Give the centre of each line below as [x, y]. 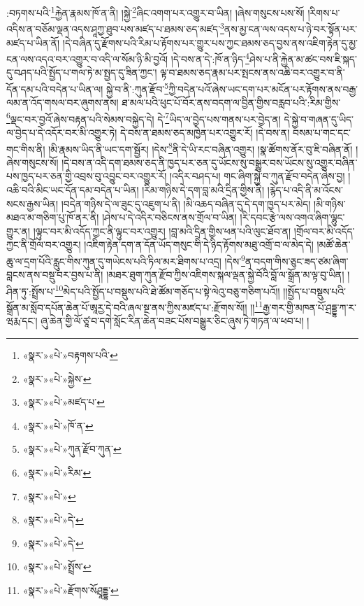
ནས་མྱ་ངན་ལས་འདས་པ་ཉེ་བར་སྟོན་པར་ [291, 28]
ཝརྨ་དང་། [22, 321]
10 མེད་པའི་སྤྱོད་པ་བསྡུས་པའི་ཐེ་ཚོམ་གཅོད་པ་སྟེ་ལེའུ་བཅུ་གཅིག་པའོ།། [167, 290]
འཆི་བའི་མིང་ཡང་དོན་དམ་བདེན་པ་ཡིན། [73, 190]
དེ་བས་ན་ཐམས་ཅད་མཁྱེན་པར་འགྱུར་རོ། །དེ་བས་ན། [205, 133]
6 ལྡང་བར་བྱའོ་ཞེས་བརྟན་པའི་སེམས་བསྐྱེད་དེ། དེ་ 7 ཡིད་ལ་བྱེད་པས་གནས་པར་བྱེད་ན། [144, 118]
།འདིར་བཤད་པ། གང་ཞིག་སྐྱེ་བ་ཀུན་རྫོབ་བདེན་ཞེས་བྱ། [257, 176]
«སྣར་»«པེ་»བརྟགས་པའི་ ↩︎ [70, 354]
